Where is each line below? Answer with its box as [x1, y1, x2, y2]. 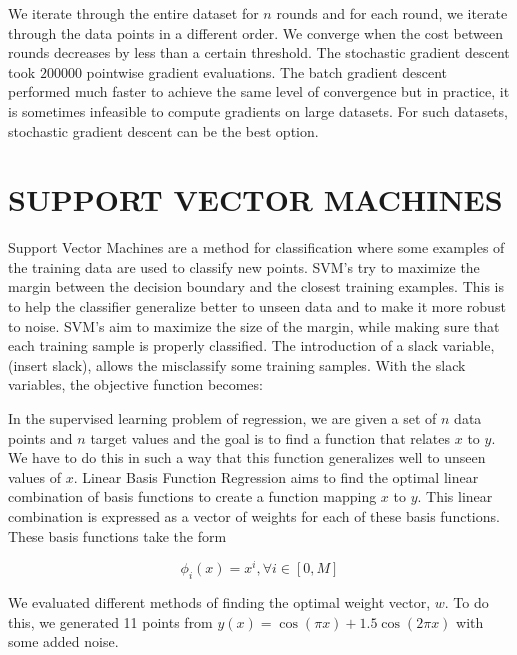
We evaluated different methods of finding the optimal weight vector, [8, 592, 431, 613]
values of [8, 466, 61, 487]
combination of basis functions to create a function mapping [8, 486, 377, 507]
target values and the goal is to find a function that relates [90, 427, 451, 448]
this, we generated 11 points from [8, 611, 213, 632]
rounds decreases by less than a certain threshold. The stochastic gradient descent [8, 42, 510, 63]
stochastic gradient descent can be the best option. [8, 120, 319, 141]
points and [8, 427, 73, 448]
